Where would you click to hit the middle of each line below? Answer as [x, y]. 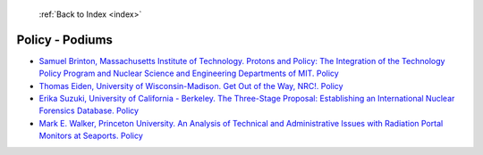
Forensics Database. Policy [89, 110]
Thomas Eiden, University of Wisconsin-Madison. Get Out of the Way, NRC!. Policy [191, 86]
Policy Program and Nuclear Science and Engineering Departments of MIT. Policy [189, 73]
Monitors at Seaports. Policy [91, 136]
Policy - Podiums [65, 40]
